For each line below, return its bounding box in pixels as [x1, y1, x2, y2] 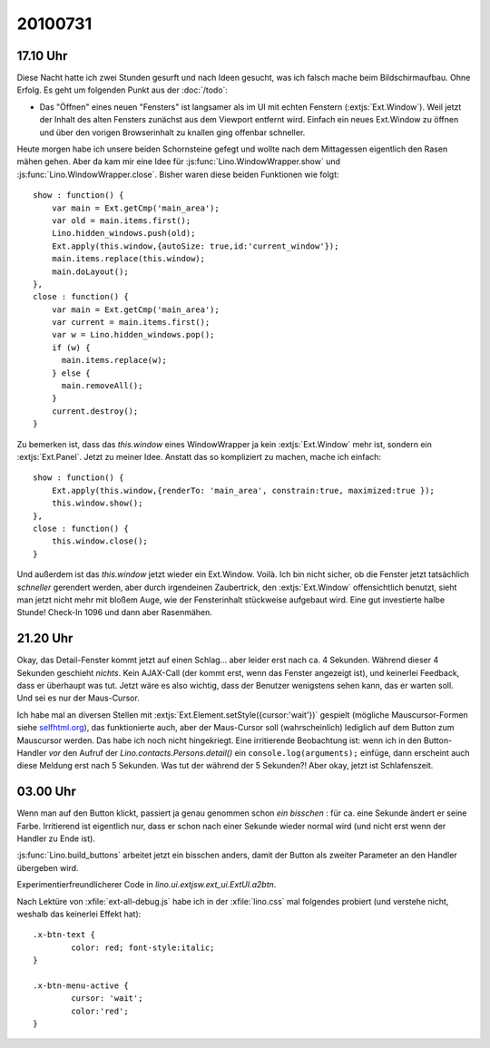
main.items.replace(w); [61, 355, 168, 366]
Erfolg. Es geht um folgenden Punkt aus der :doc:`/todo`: [16, 84, 229, 95]
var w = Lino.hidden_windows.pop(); [51, 329, 215, 340]
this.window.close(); [51, 536, 149, 546]
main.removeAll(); [61, 381, 143, 391]
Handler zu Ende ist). [16, 833, 95, 844]
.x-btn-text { [33, 930, 95, 940]
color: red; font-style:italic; [71, 942, 215, 953]
